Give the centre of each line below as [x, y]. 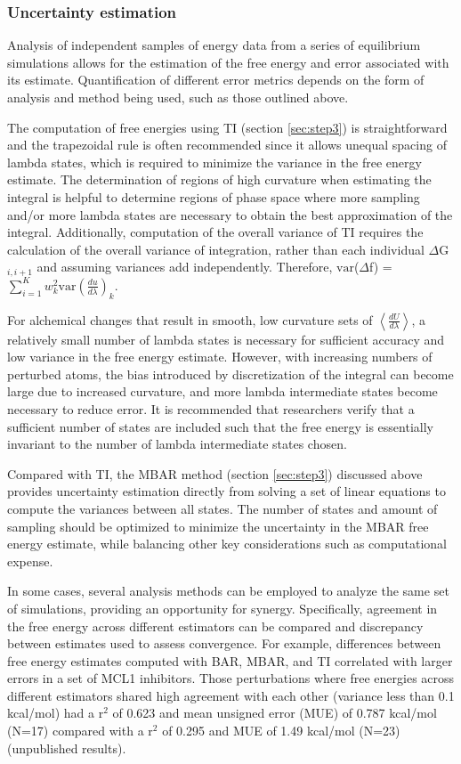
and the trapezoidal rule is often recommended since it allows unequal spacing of [227, 145]
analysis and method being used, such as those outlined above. [178, 97]
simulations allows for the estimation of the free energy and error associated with [228, 62]
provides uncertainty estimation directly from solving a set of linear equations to [226, 491]
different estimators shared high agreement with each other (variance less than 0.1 [231, 695]
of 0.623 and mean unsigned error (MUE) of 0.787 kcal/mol [275, 713]
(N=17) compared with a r [80, 731]
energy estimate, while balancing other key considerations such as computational [227, 544]
